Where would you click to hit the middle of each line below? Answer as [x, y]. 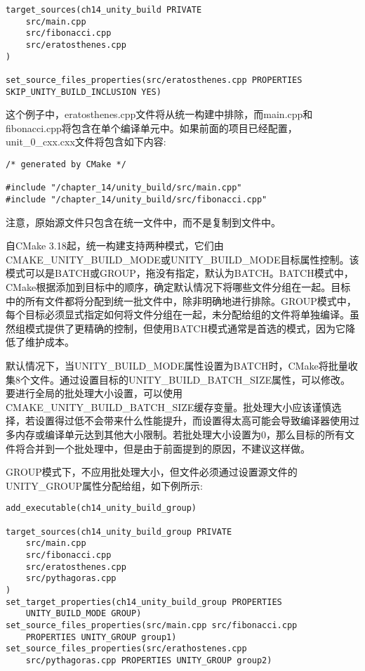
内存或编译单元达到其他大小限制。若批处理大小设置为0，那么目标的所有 [180, 434]
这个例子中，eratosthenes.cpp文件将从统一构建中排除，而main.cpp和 [159, 114]
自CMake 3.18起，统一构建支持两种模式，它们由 [115, 246]
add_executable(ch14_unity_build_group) [101, 508]
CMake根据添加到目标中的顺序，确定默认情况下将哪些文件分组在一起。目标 [178, 287]
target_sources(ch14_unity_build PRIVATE [104, 10]
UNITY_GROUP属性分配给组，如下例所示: [104, 485]
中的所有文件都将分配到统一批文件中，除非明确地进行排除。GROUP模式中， [181, 300]
